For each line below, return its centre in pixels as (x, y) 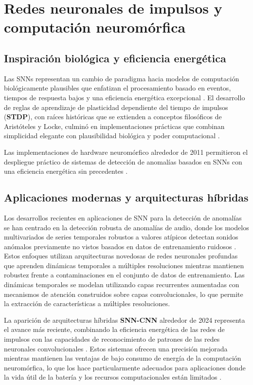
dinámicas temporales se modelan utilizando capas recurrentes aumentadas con (122, 284)
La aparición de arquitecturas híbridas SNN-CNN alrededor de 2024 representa (125, 320)
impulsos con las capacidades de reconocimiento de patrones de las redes (112, 339)
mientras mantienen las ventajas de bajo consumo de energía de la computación (123, 358)
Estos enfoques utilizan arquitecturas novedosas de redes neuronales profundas (121, 256)
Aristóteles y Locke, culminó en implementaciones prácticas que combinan (114, 126)
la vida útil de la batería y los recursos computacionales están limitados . (113, 377)
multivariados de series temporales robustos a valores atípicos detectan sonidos (121, 237)
